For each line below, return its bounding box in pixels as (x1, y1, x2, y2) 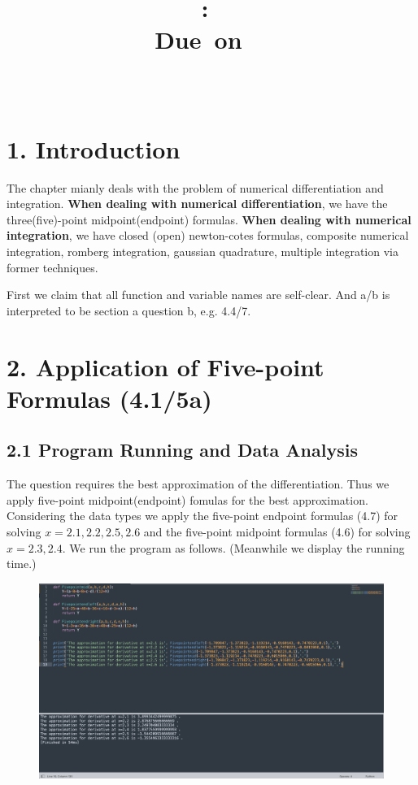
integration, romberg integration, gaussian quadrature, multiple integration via (7, 243, 398, 260)
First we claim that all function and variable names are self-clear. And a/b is (7, 286, 390, 303)
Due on (155, 23, 242, 56)
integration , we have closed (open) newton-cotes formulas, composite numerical (7, 227, 409, 244)
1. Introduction (7, 132, 181, 165)
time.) (7, 555, 37, 572)
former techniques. (7, 258, 98, 275)
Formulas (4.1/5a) (7, 381, 212, 414)
